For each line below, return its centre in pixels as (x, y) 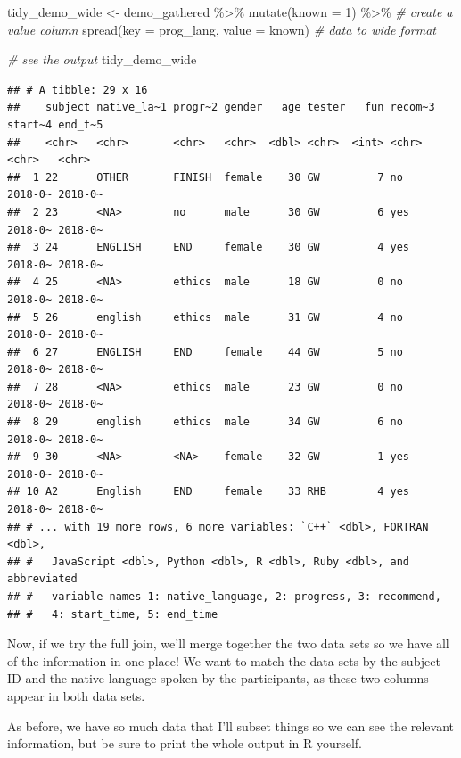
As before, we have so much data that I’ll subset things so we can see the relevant (231, 725)
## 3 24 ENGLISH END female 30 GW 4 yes (209, 247)
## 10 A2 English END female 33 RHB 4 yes (209, 492)
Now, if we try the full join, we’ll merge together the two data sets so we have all (228, 643)
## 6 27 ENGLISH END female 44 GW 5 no (205, 352)
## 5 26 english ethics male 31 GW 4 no (205, 317)
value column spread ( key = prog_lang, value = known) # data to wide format (222, 29)
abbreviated (42, 579)
